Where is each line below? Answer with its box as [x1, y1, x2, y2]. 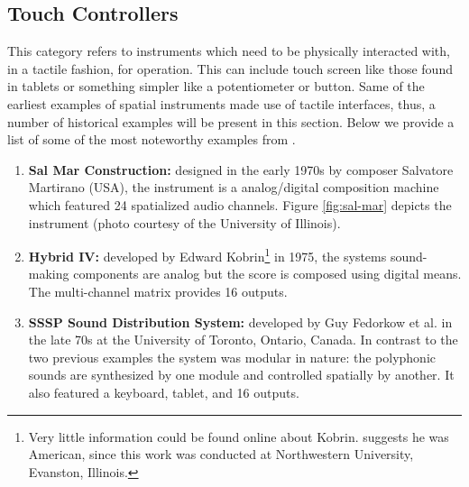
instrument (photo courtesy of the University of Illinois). [28, 213, 341, 232]
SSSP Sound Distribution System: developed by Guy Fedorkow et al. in [28, 312, 453, 331]
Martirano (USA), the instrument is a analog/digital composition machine [28, 178, 439, 197]
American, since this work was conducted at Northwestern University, [28, 445, 414, 464]
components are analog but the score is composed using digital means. [73, 264, 462, 283]
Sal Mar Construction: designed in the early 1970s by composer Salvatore [28, 160, 454, 179]
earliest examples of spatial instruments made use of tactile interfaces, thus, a [7, 94, 436, 113]
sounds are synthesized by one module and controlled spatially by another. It [28, 365, 455, 384]
